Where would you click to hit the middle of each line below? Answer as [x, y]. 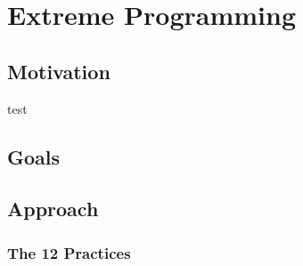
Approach [53, 209]
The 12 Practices [69, 252]
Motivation [59, 71]
